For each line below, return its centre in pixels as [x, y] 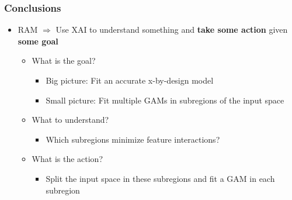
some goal [38, 41]
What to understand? [70, 120]
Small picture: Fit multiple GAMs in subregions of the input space [165, 100]
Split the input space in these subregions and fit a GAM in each [160, 178]
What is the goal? [64, 61]
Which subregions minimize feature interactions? [133, 139]
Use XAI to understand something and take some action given [172, 30]
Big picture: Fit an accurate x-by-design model [130, 80]
